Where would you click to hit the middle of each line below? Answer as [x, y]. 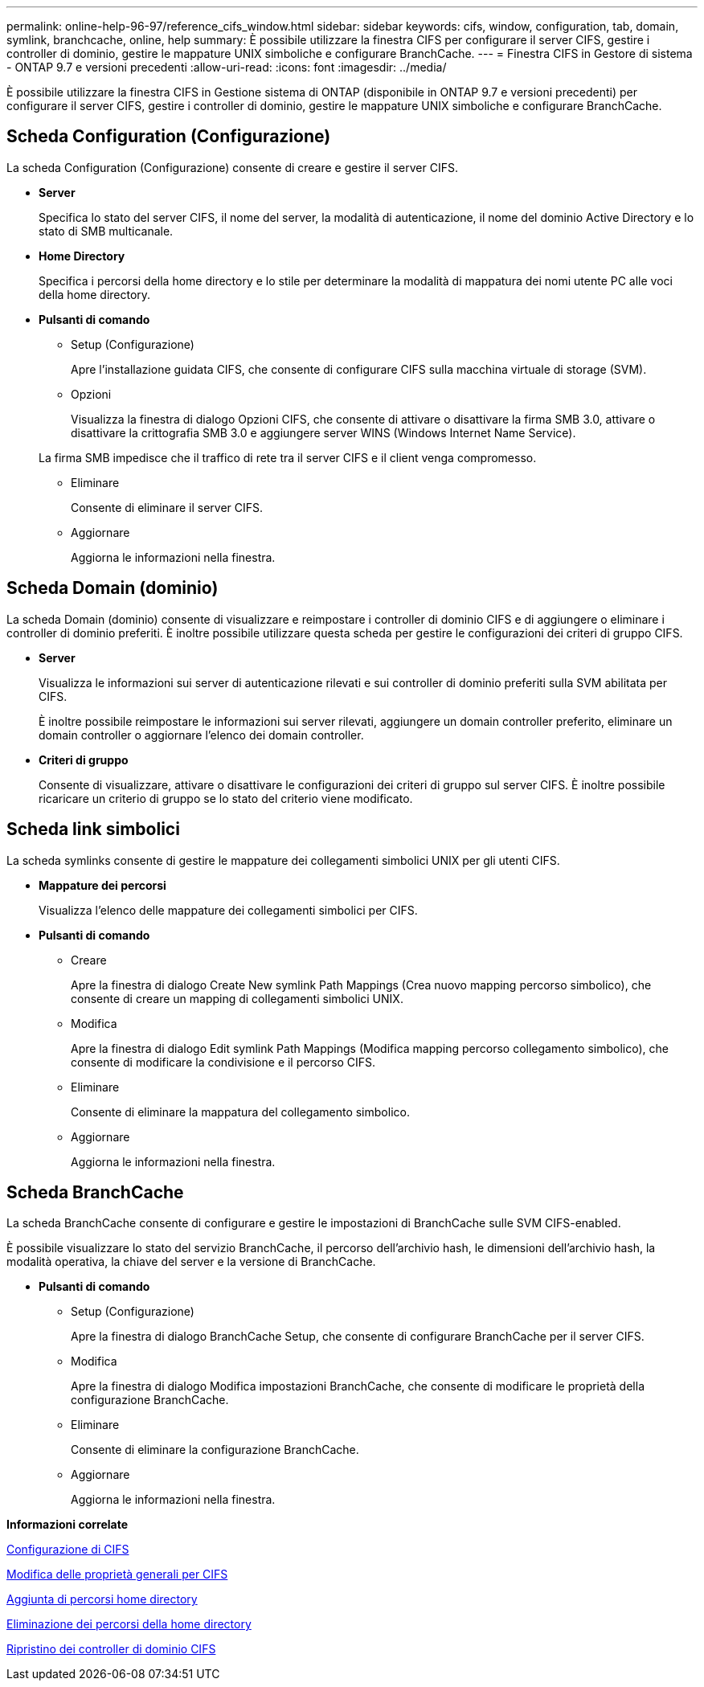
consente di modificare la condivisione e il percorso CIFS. [223, 1062]
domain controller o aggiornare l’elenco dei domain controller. [201, 735]
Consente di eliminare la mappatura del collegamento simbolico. [240, 1112]
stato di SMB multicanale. [106, 231]
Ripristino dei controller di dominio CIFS [111, 1649]
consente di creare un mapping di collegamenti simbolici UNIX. [237, 998]
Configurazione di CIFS [68, 1550]
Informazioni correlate [68, 1525]
